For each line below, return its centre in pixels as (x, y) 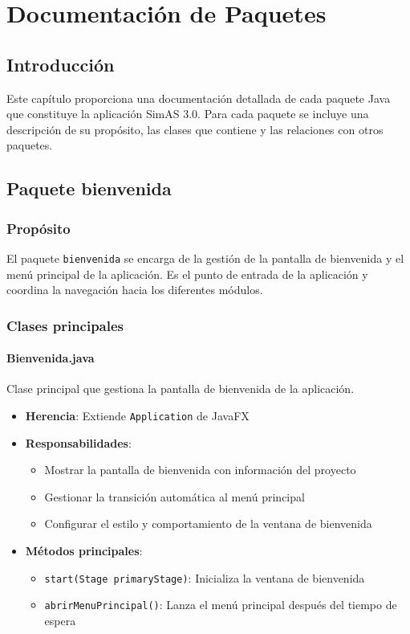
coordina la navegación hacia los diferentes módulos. (135, 290)
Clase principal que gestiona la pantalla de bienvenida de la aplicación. (181, 389)
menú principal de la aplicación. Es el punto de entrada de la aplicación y (187, 274)
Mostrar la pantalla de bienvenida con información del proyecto (200, 470)
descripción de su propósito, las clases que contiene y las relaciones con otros (195, 129)
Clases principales (65, 325)
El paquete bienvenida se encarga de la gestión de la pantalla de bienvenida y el (205, 258)
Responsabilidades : (78, 442)
